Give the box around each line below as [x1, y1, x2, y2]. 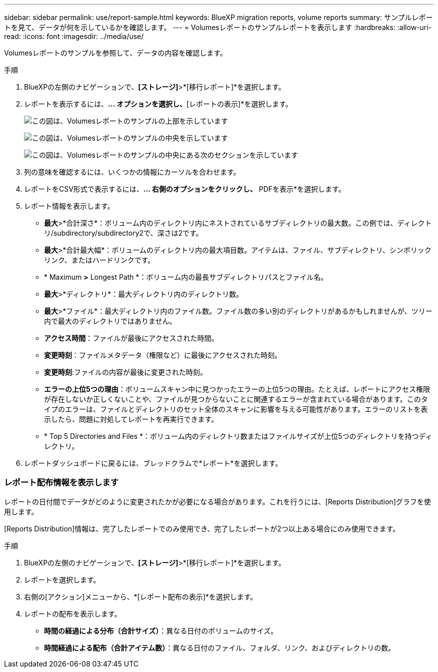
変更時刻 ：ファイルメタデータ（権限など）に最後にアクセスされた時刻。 [44, 351, 282, 359]
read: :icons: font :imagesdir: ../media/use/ [4, 32, 144, 41]
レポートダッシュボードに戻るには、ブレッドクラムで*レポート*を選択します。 [24, 459, 282, 467]
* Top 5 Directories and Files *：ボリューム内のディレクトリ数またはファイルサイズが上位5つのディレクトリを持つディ [44, 432, 432, 440]
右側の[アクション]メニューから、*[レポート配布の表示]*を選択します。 [24, 592, 257, 601]
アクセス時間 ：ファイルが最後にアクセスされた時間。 [44, 334, 218, 342]
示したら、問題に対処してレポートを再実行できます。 [44, 415, 218, 423]
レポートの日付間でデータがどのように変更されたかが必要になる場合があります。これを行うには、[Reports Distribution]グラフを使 [4, 497, 431, 506]
